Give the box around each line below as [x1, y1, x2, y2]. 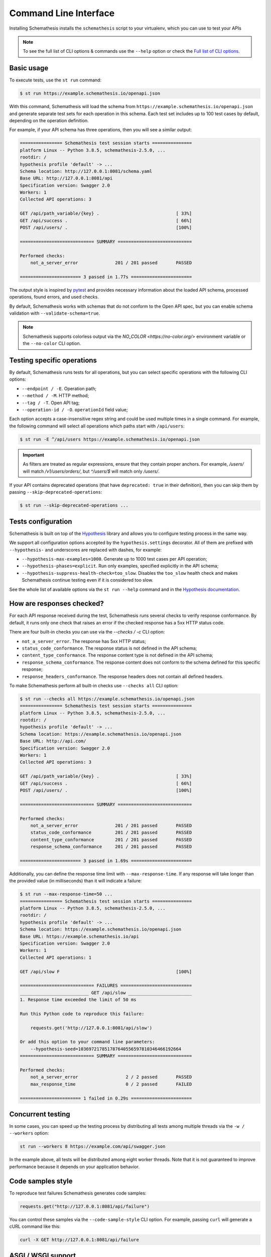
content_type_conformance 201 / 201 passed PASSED [30, 837, 192, 842]
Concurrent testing [9, 1110, 70, 1118]
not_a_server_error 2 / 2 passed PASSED [30, 1074, 192, 1080]
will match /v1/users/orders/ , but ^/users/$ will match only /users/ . [23, 468, 160, 474]
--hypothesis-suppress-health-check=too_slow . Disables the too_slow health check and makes [22, 570, 238, 576]
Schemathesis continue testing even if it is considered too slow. [22, 577, 154, 583]
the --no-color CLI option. [23, 340, 81, 346]
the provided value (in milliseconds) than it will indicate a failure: [9, 878, 142, 884]
